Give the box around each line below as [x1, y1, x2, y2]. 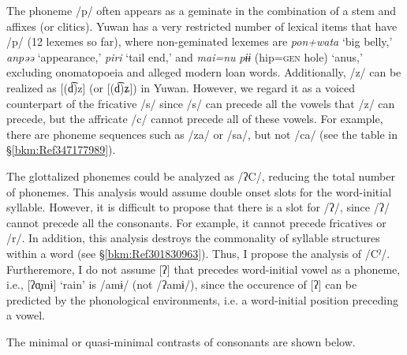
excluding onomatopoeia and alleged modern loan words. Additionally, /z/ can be [6, 64, 401, 80]
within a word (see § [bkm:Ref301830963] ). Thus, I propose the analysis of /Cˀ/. [6, 245, 390, 261]
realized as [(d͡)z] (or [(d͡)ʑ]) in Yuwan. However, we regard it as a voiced [6, 79, 356, 95]
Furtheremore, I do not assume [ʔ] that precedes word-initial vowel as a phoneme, [6, 260, 401, 277]
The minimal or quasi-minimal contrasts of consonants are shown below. [6, 333, 356, 349]
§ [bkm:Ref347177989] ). [6, 141, 116, 158]
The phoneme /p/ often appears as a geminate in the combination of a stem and [6, 2, 397, 18]
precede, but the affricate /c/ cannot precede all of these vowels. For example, [6, 110, 383, 127]
